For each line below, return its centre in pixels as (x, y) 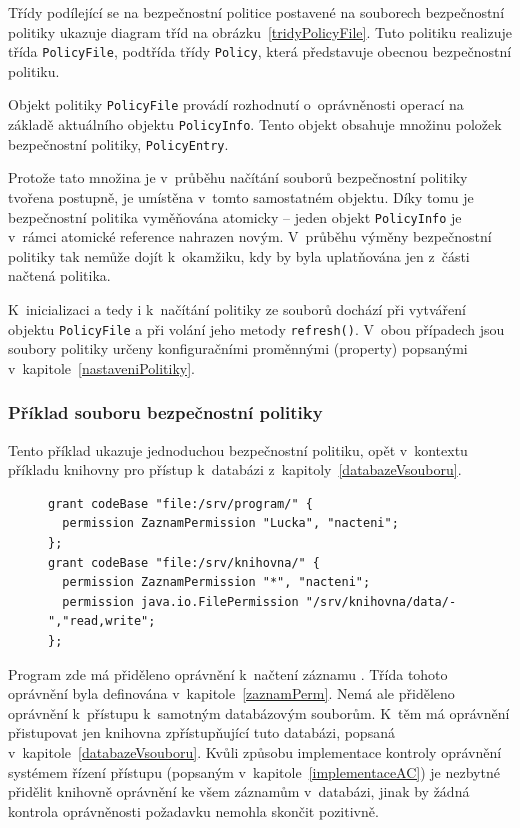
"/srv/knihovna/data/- (381, 601)
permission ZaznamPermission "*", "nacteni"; (216, 582)
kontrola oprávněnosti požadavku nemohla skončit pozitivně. (193, 810)
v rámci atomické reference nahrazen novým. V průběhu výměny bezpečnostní (250, 236)
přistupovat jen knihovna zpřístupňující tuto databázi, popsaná (201, 732)
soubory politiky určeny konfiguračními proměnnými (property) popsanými (238, 348)
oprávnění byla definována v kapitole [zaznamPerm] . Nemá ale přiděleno (231, 693)
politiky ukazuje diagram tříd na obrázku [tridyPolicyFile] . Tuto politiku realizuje (260, 31)
